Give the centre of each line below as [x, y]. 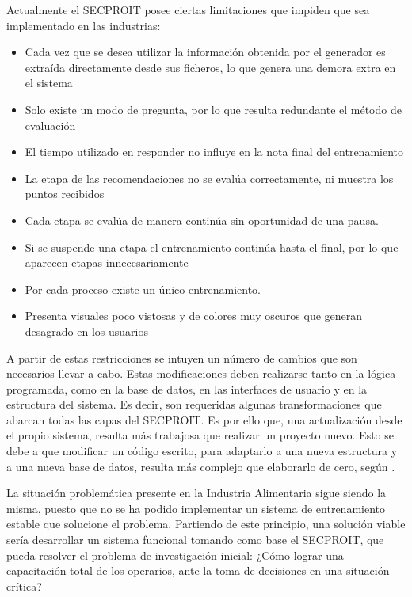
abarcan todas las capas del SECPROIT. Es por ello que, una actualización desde [204, 419]
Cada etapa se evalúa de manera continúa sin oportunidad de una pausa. [202, 220]
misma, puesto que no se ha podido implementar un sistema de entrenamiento [196, 508]
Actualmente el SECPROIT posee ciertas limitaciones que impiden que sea [188, 10]
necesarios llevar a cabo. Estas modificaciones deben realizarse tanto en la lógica [201, 373]
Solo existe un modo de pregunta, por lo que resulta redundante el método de [213, 109]
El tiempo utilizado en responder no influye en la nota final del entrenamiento [214, 152]
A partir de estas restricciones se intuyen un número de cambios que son [182, 357]
